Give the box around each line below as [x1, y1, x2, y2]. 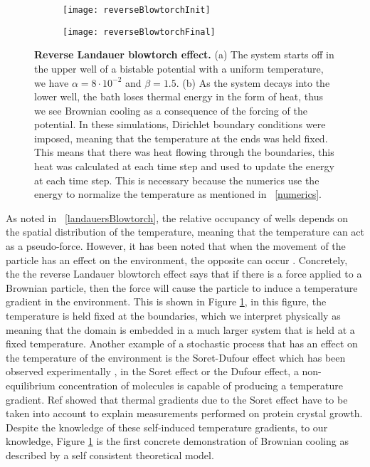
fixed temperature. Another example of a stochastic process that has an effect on [6, 336, 358, 351]
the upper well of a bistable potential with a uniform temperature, [34, 61, 324, 75]
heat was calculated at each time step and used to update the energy [34, 159, 334, 174]
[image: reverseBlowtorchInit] [63, 5, 211, 15]
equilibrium [6, 377, 55, 392]
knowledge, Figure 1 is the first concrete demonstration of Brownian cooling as [6, 434, 349, 448]
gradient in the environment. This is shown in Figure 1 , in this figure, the [6, 294, 327, 309]
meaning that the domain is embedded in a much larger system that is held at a [6, 322, 355, 337]
